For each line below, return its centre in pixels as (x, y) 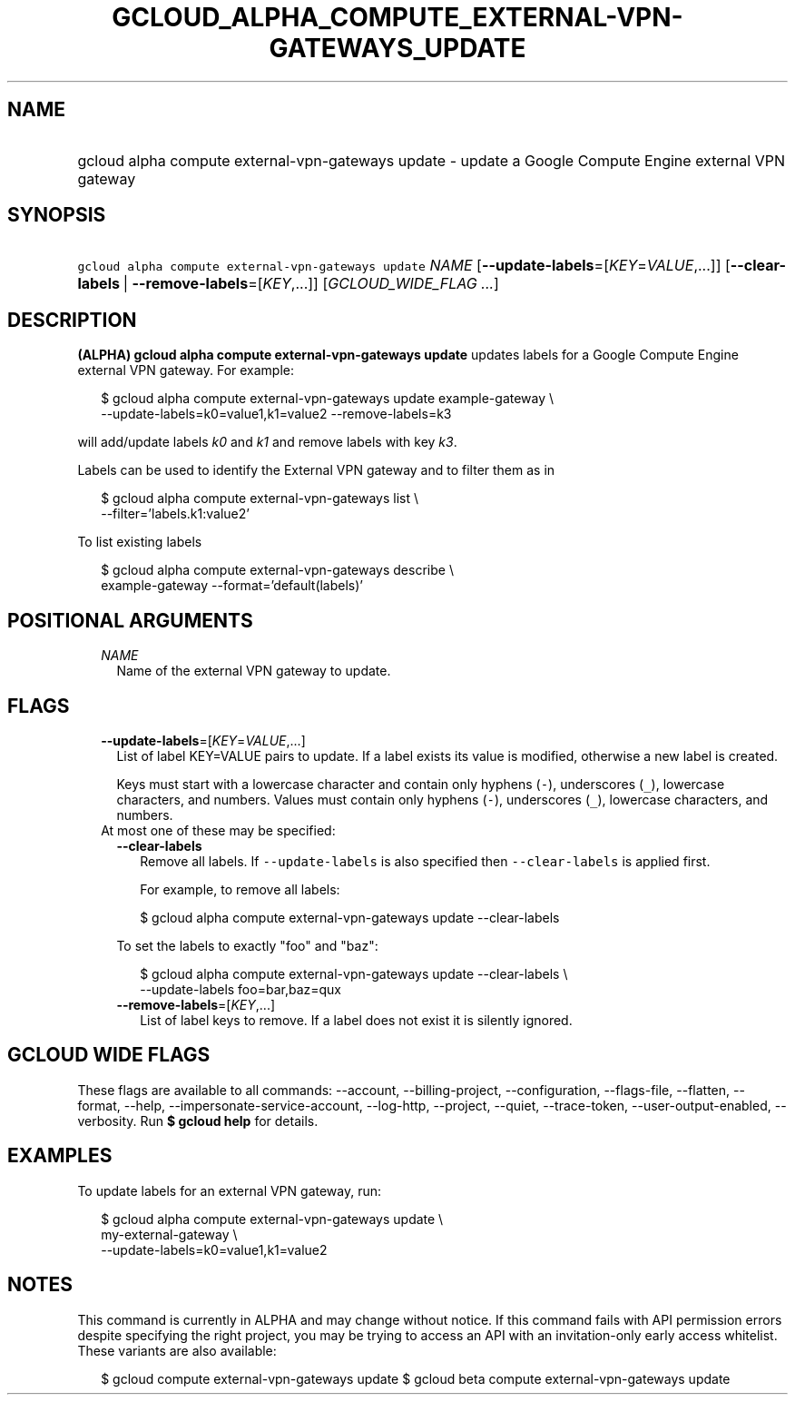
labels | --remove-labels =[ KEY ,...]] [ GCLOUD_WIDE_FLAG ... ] (288, 284)
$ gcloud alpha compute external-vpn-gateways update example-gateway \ (328, 399)
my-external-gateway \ (169, 1234)
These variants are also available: (177, 1350)
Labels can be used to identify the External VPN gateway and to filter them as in (316, 470)
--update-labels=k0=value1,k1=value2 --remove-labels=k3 (276, 414)
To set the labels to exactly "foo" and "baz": (247, 945)
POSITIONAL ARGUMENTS (130, 620)
